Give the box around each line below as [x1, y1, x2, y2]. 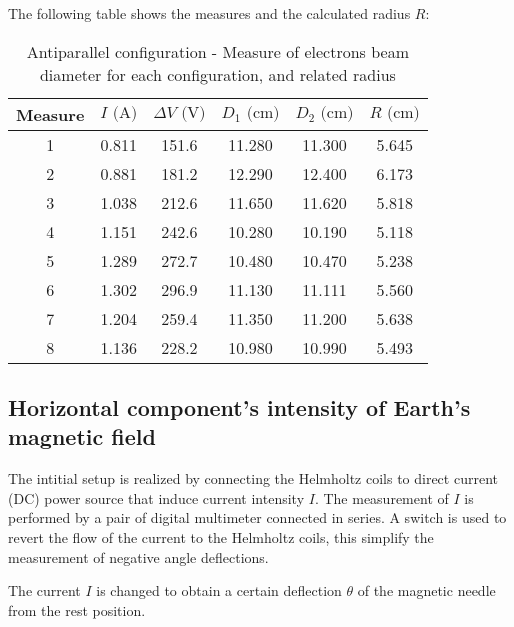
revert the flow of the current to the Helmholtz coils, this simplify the [8, 526, 434, 547]
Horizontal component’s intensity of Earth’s [8, 391, 471, 422]
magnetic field [8, 421, 156, 452]
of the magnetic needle [357, 580, 496, 601]
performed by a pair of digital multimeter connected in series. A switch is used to [8, 507, 507, 528]
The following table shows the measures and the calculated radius [8, 3, 411, 23]
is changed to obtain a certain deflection [96, 580, 342, 601]
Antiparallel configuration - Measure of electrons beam [26, 39, 409, 63]
